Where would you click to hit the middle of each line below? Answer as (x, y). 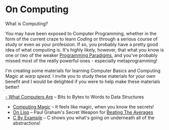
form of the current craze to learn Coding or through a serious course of (81, 39)
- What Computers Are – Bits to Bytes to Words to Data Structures (75, 97)
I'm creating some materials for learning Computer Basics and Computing (83, 71)
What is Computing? (27, 24)
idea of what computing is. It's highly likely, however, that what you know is (85, 50)
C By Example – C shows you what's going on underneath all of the (83, 117)
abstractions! (27, 123)
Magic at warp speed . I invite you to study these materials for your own (80, 76)
